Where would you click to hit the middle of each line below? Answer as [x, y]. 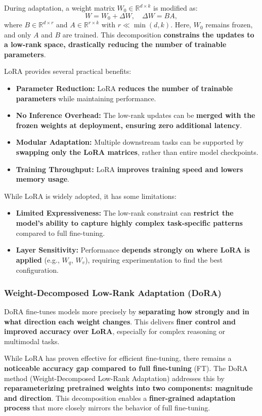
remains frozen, [229, 25]
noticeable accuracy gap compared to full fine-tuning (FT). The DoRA [126, 368]
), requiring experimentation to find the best [154, 259]
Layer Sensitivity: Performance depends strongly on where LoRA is [133, 250]
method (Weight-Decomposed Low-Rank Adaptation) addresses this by [114, 378]
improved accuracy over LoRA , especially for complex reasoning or [115, 331]
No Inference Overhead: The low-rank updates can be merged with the [136, 115]
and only [18, 34]
